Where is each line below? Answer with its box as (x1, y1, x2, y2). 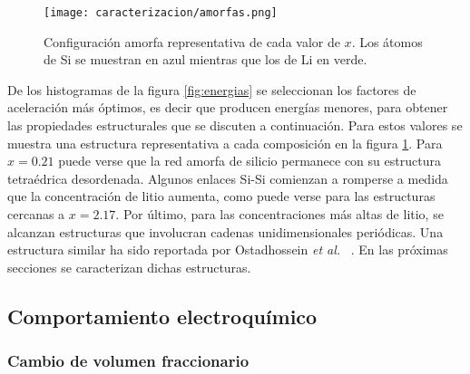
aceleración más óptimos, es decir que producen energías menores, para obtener (7, 98, 448, 117)
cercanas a (7, 205, 65, 223)
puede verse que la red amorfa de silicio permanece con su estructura (58, 151, 441, 170)
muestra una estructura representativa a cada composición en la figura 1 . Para (7, 133, 443, 152)
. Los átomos (351, 32, 423, 51)
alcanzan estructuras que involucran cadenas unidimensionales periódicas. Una (7, 222, 444, 241)
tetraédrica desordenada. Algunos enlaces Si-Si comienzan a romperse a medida (7, 168, 448, 187)
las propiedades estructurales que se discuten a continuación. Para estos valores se (7, 116, 463, 135)
